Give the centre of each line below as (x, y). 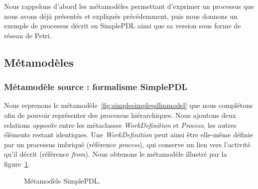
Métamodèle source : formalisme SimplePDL (96, 87)
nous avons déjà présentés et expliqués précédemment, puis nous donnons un (121, 16)
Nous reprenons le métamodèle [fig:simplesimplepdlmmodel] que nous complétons (129, 105)
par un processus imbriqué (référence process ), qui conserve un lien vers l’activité (127, 144)
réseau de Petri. (28, 35)
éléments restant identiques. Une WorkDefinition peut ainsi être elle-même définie (129, 135)
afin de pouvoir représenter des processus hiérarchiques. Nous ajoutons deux (120, 115)
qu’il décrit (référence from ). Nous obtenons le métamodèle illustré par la (116, 154)
